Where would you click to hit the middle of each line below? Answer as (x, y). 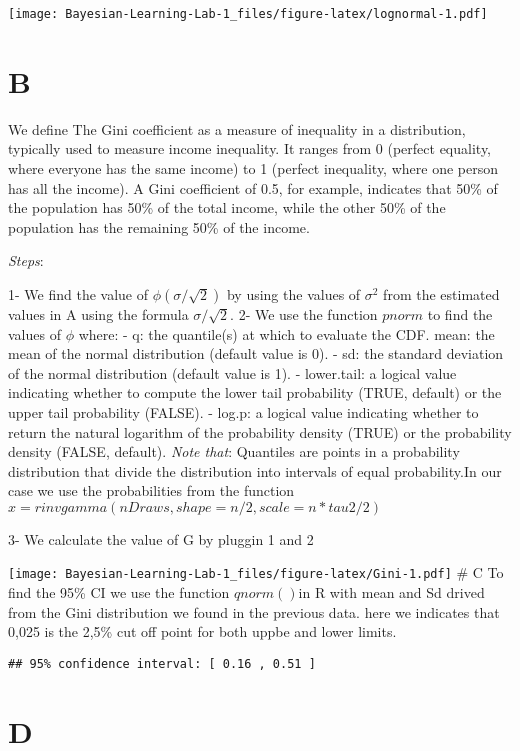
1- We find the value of (78, 293)
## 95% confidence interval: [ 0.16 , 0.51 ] (162, 663)
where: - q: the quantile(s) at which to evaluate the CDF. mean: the (286, 333)
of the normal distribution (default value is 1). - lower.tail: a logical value (232, 372)
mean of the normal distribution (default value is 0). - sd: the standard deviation (256, 353)
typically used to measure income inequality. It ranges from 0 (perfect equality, (249, 148)
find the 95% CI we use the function (119, 592)
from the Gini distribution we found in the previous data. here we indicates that (254, 611)
